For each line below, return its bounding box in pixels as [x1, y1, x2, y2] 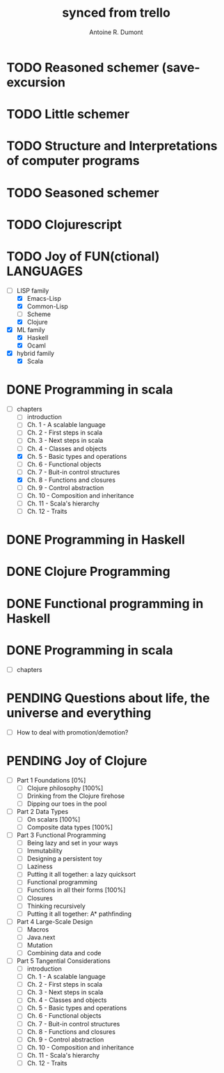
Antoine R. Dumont [89, 28, 143, 36]
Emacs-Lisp [26, 294, 62, 302]
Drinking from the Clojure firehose [26, 792, 125, 800]
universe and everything [6, 705, 152, 721]
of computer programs [6, 153, 140, 169]
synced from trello [61, 5, 171, 21]
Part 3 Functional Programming [16, 831, 106, 839]
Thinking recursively [26, 902, 86, 910]
